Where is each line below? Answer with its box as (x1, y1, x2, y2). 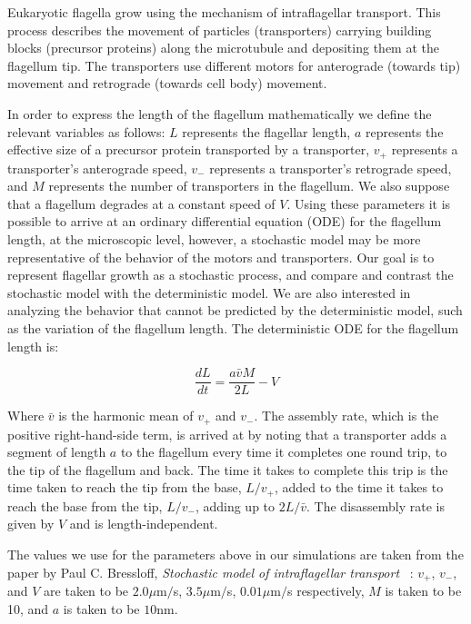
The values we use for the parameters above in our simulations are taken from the (7, 545, 464, 564)
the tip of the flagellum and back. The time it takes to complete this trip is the (7, 460, 448, 479)
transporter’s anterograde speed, (7, 158, 187, 177)
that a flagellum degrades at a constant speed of (7, 193, 276, 213)
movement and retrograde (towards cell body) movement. (7, 74, 327, 93)
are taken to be (44, 581, 129, 600)
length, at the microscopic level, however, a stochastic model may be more (7, 229, 421, 248)
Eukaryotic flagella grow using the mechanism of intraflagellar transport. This (7, 3, 441, 21)
